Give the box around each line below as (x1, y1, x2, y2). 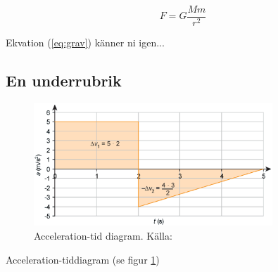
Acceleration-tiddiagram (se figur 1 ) (6, 252, 160, 266)
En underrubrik (6, 70, 122, 91)
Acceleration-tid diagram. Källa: (34, 228, 172, 242)
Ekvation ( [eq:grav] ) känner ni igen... (6, 35, 165, 50)
